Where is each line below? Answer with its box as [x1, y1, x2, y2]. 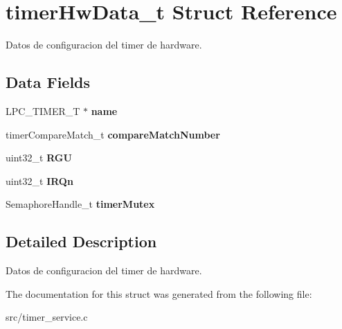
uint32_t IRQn [6, 173, 73, 188]
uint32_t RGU [6, 150, 72, 165]
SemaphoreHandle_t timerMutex [6, 197, 155, 211]
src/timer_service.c [6, 310, 88, 324]
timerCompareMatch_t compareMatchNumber [6, 127, 220, 141]
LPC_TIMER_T [6, 103, 80, 118]
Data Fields [6, 71, 91, 93]
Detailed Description [6, 231, 157, 252]
